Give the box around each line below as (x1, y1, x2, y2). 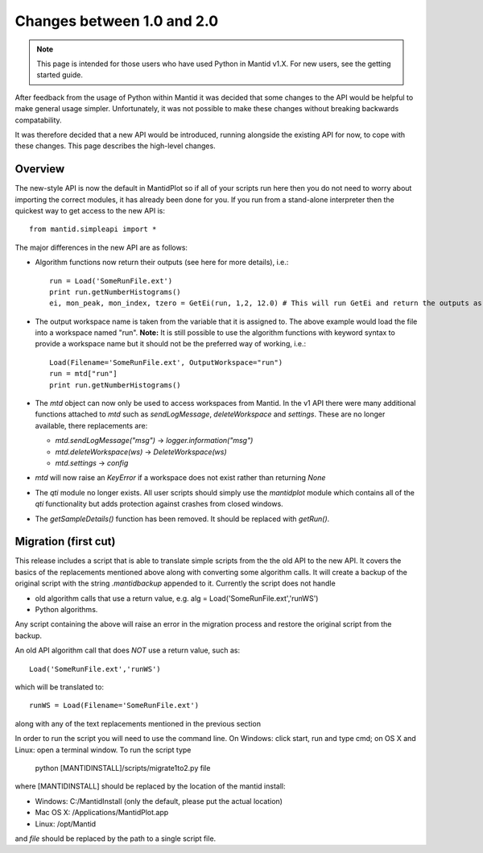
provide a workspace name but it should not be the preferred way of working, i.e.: (35, 339, 307, 349)
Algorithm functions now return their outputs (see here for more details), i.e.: (35, 258, 289, 267)
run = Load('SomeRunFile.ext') (49, 276, 173, 285)
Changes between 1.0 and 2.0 (14, 12, 219, 30)
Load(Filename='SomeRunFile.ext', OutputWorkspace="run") (49, 358, 283, 366)
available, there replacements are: (35, 420, 148, 430)
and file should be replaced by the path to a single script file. (14, 834, 217, 843)
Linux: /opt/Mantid (35, 818, 97, 829)
